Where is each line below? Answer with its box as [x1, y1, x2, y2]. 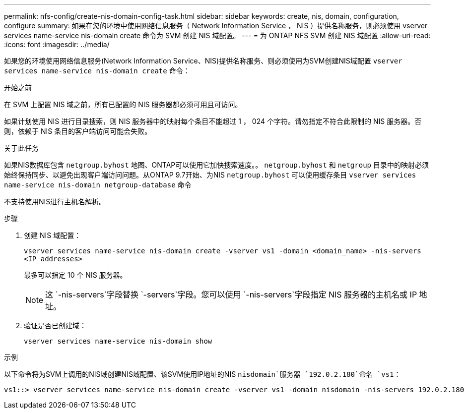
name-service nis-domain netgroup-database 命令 [4, 180, 192, 189]
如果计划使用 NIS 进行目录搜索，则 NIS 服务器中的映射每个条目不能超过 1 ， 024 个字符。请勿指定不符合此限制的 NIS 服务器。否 [4, 117, 422, 125]
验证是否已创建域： [24, 321, 86, 330]
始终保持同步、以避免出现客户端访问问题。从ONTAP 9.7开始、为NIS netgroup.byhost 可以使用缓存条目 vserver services [4, 171, 416, 179]
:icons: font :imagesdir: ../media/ [4, 40, 110, 49]
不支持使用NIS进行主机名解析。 [4, 197, 106, 206]
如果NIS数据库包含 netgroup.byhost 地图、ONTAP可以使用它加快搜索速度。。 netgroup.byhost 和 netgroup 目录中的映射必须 [4, 161, 429, 169]
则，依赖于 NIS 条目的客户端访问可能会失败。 [4, 127, 152, 135]
